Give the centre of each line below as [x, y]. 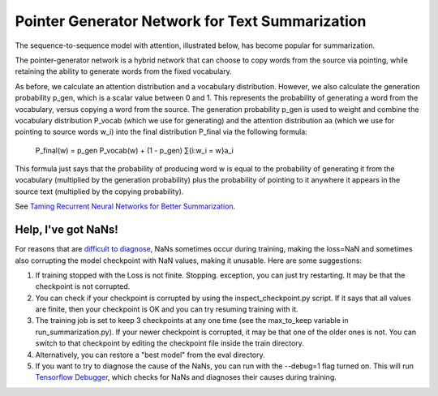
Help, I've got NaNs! [67, 230]
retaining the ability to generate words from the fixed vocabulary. [124, 71]
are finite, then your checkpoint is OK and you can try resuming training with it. [167, 309]
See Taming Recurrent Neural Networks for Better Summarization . [125, 206]
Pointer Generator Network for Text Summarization [191, 21]
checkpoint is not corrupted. [83, 286]
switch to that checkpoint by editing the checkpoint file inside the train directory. [170, 343]
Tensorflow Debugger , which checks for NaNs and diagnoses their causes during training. [186, 377]
